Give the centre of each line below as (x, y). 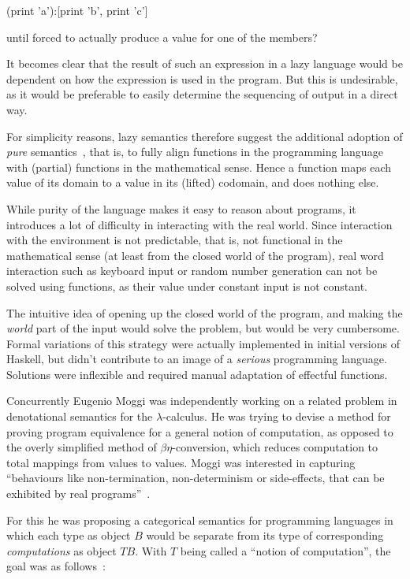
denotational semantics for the (80, 416)
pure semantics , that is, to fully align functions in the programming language (195, 152)
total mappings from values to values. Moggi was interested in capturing (181, 462)
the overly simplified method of (82, 447)
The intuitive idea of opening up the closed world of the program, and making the (205, 312)
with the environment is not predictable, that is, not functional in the (175, 240)
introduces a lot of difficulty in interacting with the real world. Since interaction (199, 224)
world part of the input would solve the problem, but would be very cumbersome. (203, 328)
